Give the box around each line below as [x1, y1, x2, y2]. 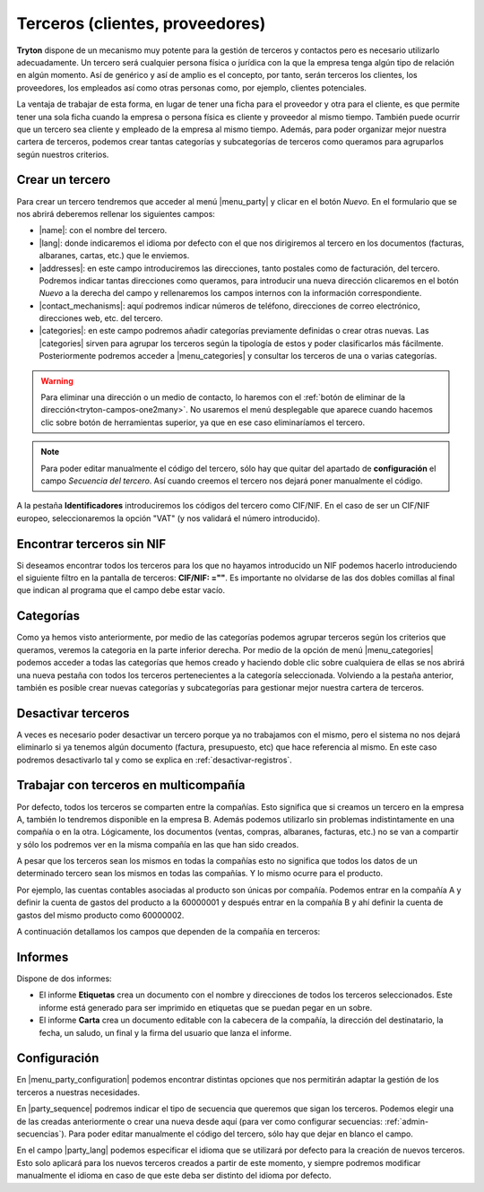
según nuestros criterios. [16, 149, 109, 160]
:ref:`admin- [384, 1116, 429, 1127]
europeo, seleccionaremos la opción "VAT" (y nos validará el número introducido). [16, 512, 321, 524]
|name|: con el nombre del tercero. [39, 225, 168, 236]
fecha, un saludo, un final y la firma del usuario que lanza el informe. [39, 1027, 292, 1038]
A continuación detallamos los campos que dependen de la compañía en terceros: [16, 927, 321, 937]
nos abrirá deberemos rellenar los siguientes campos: [16, 208, 215, 219]
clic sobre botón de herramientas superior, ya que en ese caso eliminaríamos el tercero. [40, 417, 366, 428]
